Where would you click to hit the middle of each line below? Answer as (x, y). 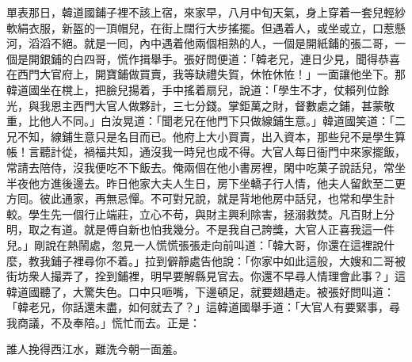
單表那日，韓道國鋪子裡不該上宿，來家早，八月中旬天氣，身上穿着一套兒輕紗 (206, 12)
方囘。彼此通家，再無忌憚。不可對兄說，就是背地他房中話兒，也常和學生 (195, 198)
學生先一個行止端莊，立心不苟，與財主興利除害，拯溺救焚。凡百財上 (206, 213)
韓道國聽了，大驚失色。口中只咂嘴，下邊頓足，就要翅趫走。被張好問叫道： (200, 291)
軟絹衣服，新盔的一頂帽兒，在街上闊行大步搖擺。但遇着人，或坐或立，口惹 (200, 27)
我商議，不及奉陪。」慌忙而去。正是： (103, 322)
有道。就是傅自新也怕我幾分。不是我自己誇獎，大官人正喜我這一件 (222, 229)
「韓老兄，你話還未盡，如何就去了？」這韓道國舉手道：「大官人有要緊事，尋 (203, 307)
